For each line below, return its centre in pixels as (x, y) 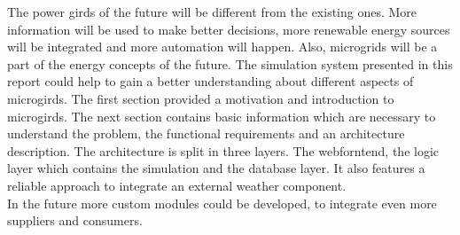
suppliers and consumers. (75, 220)
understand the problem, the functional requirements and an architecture (206, 133)
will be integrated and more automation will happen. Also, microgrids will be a (222, 47)
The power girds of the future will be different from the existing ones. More (212, 12)
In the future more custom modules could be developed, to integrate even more (222, 203)
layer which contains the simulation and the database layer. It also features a (216, 168)
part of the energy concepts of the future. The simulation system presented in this (230, 63)
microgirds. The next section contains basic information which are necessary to (222, 116)
